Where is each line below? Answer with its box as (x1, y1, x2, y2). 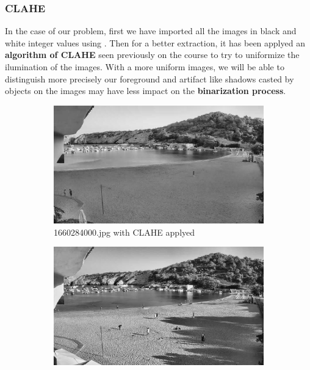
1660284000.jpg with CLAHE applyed (54, 225, 195, 238)
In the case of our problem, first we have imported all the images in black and (5, 24, 297, 37)
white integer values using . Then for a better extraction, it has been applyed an (5, 36, 305, 49)
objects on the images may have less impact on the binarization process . (5, 84, 286, 97)
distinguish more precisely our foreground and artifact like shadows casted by (5, 72, 294, 85)
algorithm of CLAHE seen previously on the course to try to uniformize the (5, 48, 300, 61)
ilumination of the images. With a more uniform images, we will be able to (5, 60, 284, 73)
